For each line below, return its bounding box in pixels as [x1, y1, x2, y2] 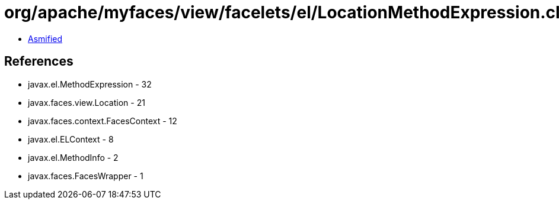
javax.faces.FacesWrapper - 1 [28, 170, 143, 181]
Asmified [28, 33, 63, 44]
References [4, 54, 74, 69]
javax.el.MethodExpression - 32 [28, 79, 152, 89]
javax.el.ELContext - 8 [28, 134, 114, 144]
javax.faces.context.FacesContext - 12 [28, 115, 177, 126]
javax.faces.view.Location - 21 [28, 97, 145, 108]
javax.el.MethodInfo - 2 [28, 152, 119, 163]
